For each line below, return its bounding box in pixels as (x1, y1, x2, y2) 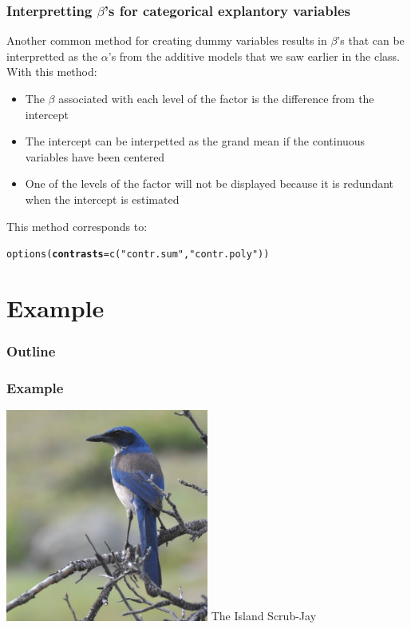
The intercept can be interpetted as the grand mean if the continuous (25, 133, 366, 149)
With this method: (6, 63, 97, 80)
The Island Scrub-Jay (211, 607, 317, 624)
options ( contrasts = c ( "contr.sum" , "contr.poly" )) (6, 249, 270, 261)
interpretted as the (6, 47, 98, 64)
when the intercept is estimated (25, 190, 180, 207)
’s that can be (337, 32, 405, 49)
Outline (6, 341, 56, 361)
